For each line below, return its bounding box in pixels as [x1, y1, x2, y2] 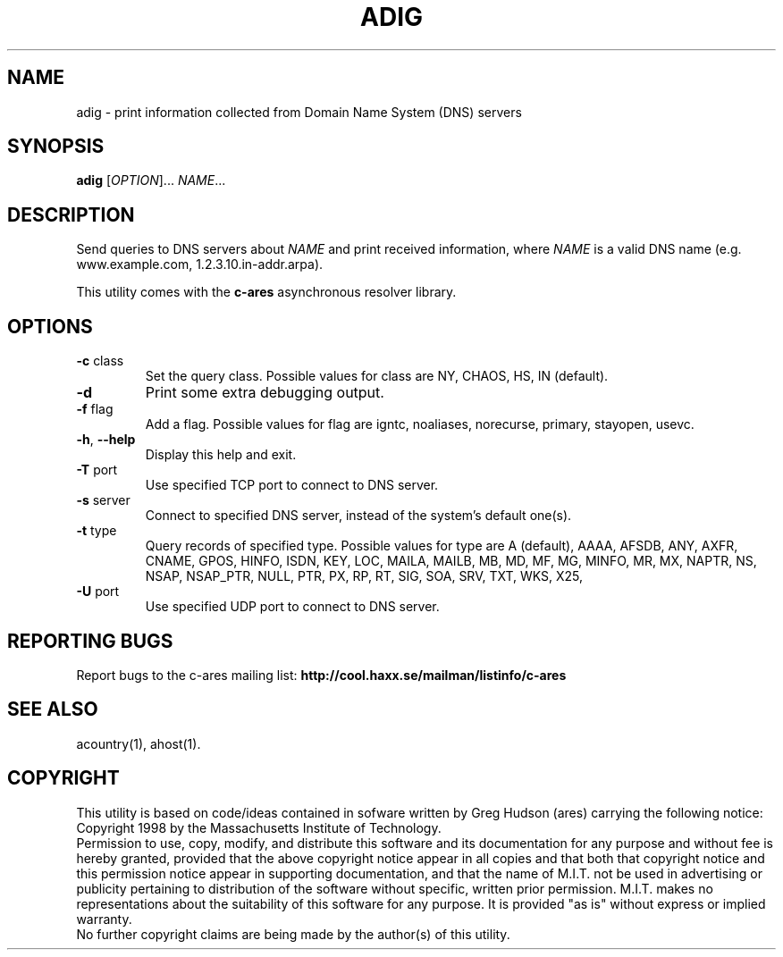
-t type [76, 523, 117, 539]
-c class [76, 353, 124, 369]
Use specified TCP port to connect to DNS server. [145, 477, 439, 493]
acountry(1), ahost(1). [76, 735, 201, 751]
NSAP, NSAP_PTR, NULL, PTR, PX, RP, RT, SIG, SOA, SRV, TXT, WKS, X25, [145, 568, 584, 584]
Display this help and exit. [145, 447, 297, 463]
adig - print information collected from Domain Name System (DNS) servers [76, 104, 522, 120]
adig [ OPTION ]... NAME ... [76, 172, 226, 189]
